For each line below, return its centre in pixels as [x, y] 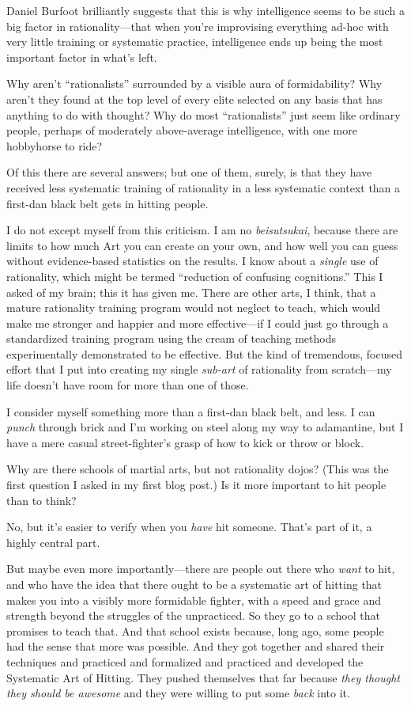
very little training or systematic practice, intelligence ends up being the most [195, 42]
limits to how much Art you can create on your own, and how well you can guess [202, 245]
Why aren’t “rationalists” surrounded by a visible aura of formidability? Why [194, 84]
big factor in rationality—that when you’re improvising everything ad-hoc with [198, 26]
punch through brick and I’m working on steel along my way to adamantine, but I [205, 427]
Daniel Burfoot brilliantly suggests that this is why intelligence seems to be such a [205, 10]
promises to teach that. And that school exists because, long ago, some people [195, 630]
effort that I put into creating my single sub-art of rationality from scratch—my [199, 369]
